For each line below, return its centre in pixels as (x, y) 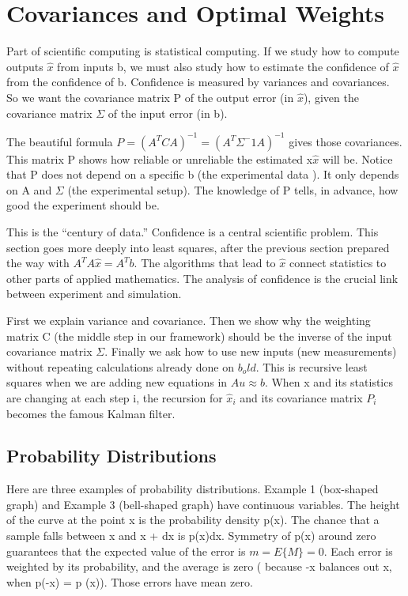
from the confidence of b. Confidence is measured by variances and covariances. (198, 82)
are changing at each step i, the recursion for (115, 397)
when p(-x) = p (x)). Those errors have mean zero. (130, 581)
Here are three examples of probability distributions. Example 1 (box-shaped (193, 489)
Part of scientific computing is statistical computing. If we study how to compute (203, 51)
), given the (331, 97)
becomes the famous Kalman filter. (91, 413)
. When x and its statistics (329, 382)
